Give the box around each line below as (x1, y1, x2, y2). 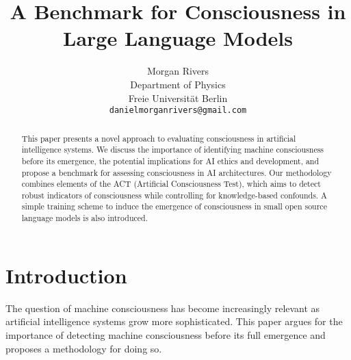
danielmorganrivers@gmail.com (109, 105, 247, 116)
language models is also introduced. (21, 212, 148, 224)
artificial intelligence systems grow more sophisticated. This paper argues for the (5, 314, 343, 329)
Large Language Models (63, 24, 293, 52)
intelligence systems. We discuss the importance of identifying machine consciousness (21, 144, 324, 155)
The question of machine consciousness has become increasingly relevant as (5, 300, 320, 315)
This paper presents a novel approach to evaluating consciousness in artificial (21, 132, 296, 144)
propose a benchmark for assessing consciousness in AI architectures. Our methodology (21, 166, 332, 178)
